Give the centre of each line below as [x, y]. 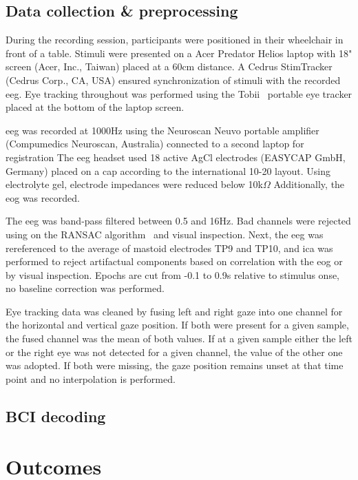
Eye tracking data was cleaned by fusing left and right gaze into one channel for [174, 311]
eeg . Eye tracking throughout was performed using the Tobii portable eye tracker [179, 93]
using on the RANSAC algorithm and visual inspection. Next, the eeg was [165, 234]
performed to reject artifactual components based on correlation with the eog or [174, 261]
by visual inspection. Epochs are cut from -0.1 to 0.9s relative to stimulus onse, [173, 274]
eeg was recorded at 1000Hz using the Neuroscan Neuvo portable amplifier [162, 130]
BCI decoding [56, 416]
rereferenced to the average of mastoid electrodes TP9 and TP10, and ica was [169, 248]
